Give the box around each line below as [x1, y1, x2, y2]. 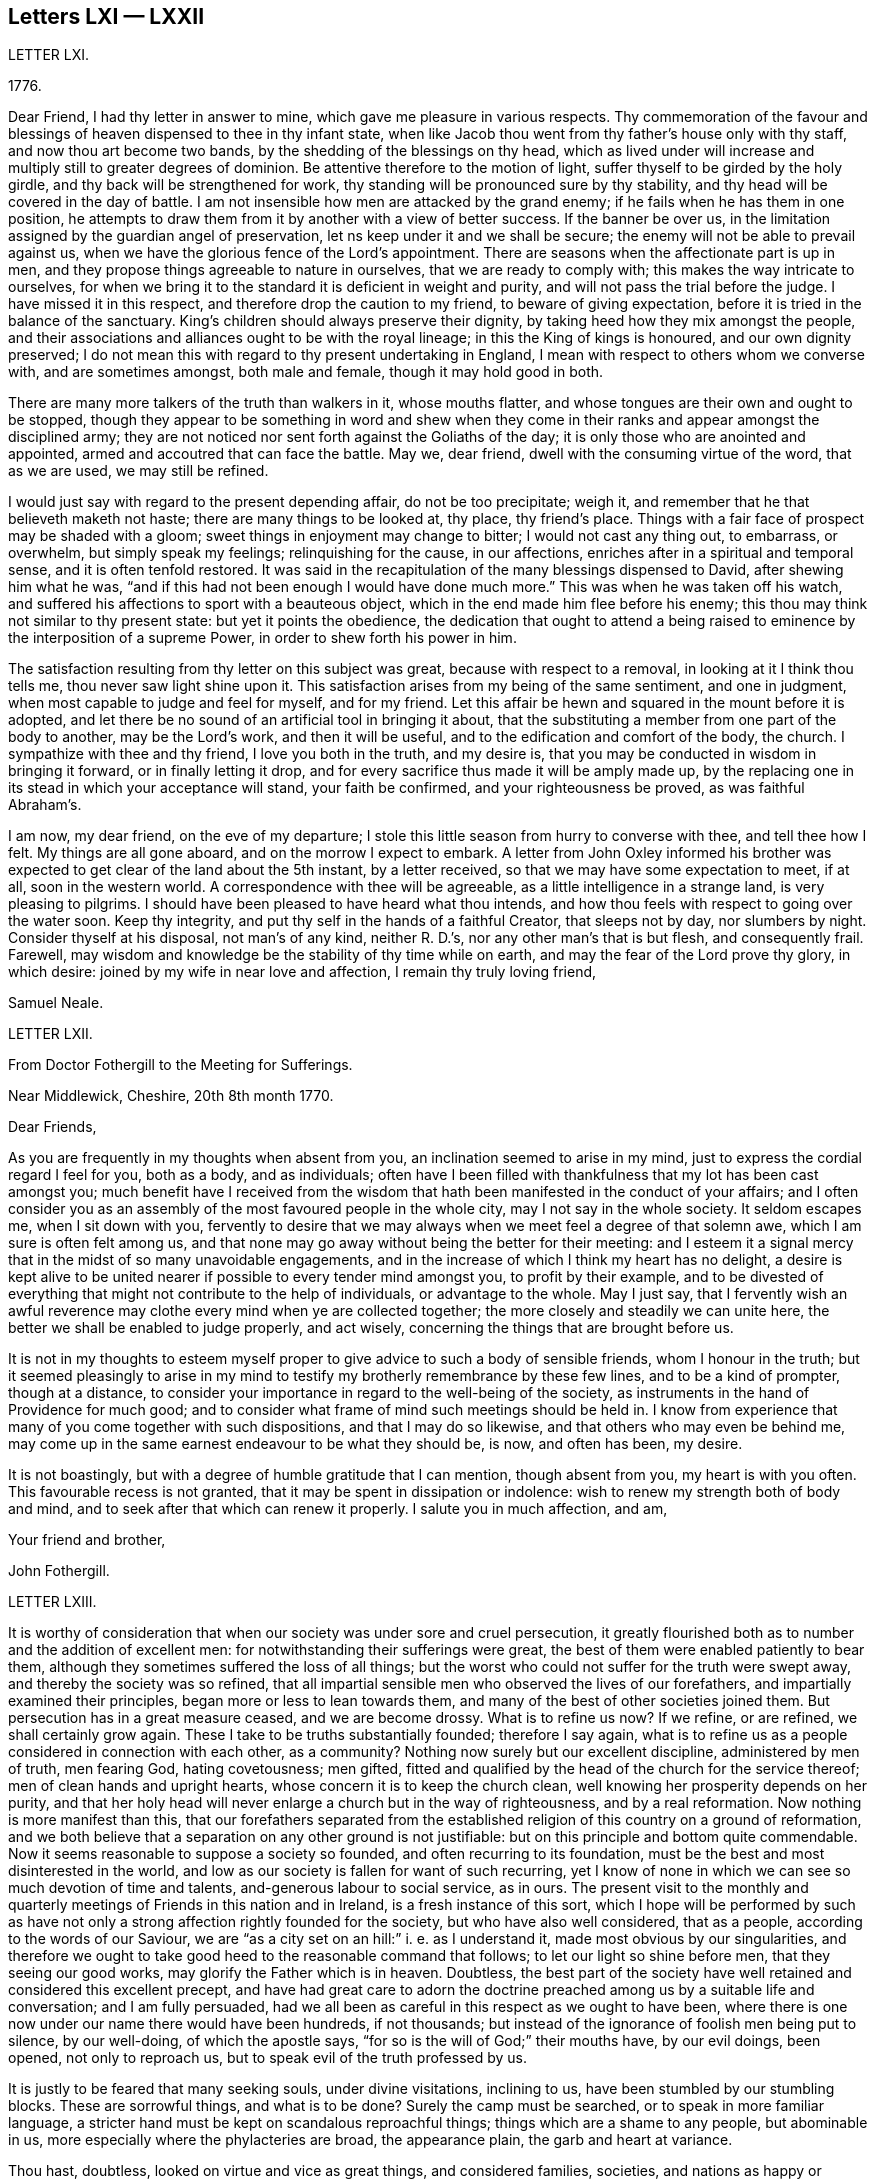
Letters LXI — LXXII [8, 4, 205, 29]
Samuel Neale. [8, 994, 104, 1012]
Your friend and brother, [8, 1531, 166, 1549]
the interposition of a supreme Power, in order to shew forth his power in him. [8, 629, 517, 647]
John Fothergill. [8, 1562, 110, 1580]
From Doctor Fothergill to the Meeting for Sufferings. [8, 1056, 353, 1074]
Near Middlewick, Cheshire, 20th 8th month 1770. [8, 1087, 334, 1105]
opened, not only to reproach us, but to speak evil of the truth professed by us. [8, 2049, 528, 2067]
